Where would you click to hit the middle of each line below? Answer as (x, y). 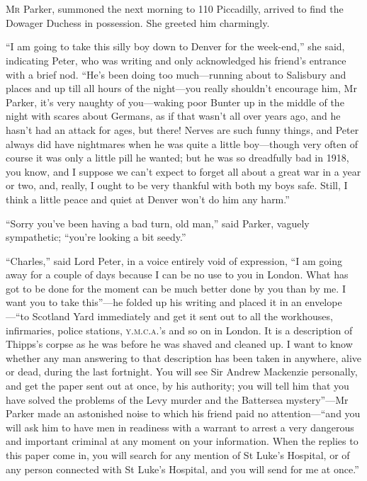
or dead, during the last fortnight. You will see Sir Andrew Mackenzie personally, (182, 372)
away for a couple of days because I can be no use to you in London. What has (177, 275)
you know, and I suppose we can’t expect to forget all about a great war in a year (183, 171)
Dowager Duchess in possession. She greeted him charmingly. (138, 22)
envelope (323, 302)
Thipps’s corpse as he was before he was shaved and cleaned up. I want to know (179, 344)
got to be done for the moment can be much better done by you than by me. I (176, 288)
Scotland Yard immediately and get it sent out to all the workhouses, (182, 316)
